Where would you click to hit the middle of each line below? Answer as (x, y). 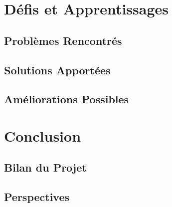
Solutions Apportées (57, 70)
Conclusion (43, 135)
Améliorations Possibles (67, 99)
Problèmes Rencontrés (63, 40)
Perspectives (37, 197)
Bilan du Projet (45, 167)
